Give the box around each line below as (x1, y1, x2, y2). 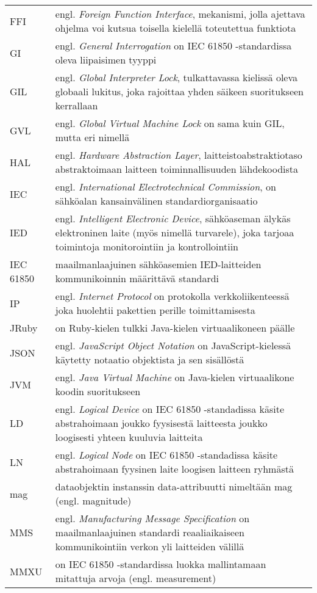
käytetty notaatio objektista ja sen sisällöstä (55, 352, 244, 366)
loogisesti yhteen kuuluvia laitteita (55, 430, 203, 444)
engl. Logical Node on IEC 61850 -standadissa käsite (55, 448, 278, 462)
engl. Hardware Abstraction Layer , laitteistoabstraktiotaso (55, 148, 302, 162)
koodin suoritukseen (55, 384, 141, 398)
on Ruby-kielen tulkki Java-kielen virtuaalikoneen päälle (55, 321, 295, 335)
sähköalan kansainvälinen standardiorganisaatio (55, 194, 258, 208)
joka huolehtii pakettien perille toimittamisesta (55, 303, 255, 317)
